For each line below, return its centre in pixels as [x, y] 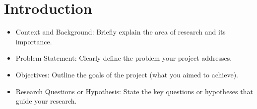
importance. [34, 41]
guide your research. [46, 101]
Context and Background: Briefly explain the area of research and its [121, 32]
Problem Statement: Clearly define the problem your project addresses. [124, 58]
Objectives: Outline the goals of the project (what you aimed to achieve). [127, 74]
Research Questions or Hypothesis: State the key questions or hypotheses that [134, 91]
